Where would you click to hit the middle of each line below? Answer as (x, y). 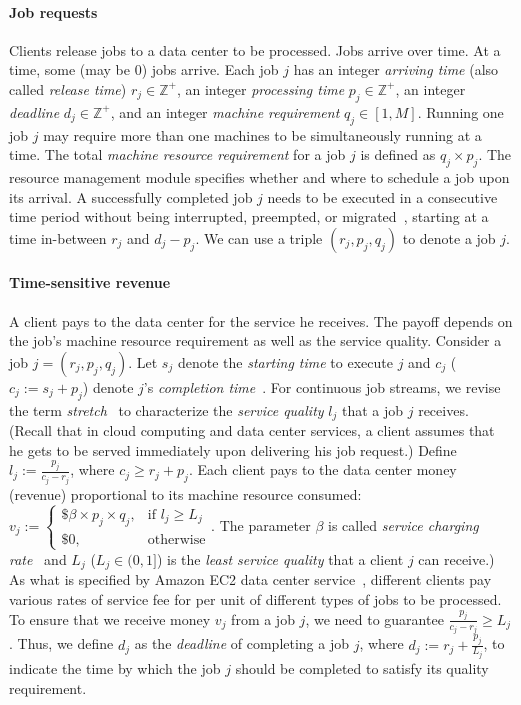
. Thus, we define (61, 643)
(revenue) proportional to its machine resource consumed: (185, 493)
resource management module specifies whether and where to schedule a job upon (259, 176)
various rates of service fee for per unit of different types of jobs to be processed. (255, 598)
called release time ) (68, 88)
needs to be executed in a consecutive (382, 196)
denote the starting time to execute (285, 361)
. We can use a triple (259, 237)
